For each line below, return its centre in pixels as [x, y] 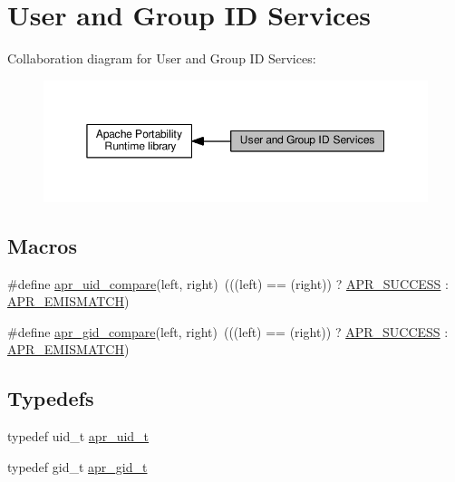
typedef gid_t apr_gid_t [77, 466]
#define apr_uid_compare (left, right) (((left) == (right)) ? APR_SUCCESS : [228, 283]
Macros [42, 245]
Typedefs [51, 398]
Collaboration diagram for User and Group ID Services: [162, 58]
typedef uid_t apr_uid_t [78, 436]
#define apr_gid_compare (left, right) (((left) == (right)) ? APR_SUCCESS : [228, 331]
